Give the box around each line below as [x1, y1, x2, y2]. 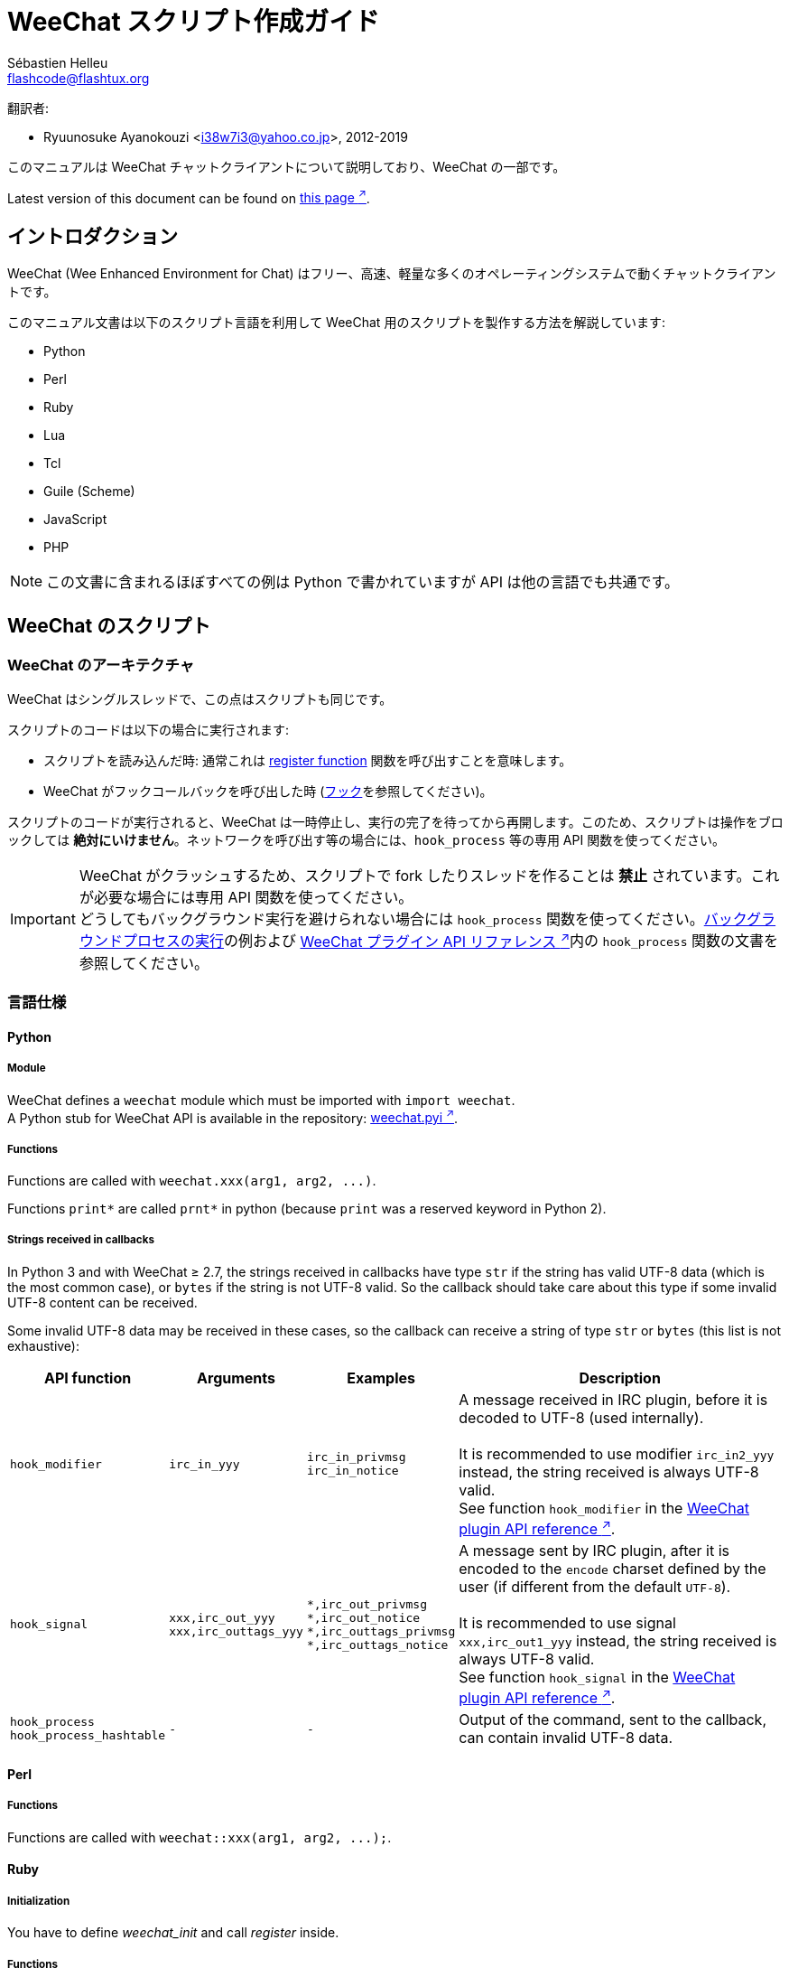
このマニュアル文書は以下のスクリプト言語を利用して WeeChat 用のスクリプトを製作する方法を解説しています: [7, 314, 665, 331]
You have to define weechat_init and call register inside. [7, 1925, 339, 1941]
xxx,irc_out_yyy [169, 1610, 275, 1625]
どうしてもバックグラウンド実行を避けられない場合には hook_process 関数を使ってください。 [79, 910, 704, 929]
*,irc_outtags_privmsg [306, 1624, 456, 1638]
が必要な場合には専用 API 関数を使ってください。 [79, 888, 413, 907]
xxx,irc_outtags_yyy [169, 1624, 303, 1638]
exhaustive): [7, 1337, 80, 1354]
